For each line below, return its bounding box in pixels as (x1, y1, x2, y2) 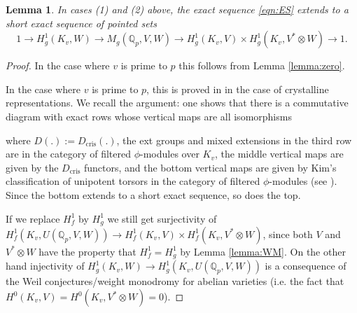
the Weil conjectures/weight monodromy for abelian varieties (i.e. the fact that (6, 274, 344, 288)
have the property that (38, 244, 136, 258)
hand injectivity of (6, 258, 85, 273)
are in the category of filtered (6, 146, 132, 161)
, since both (262, 226, 313, 241)
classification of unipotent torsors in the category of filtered (6, 174, 260, 188)
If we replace (6, 211, 60, 225)
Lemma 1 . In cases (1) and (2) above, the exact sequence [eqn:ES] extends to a (6, 2, 349, 16)
